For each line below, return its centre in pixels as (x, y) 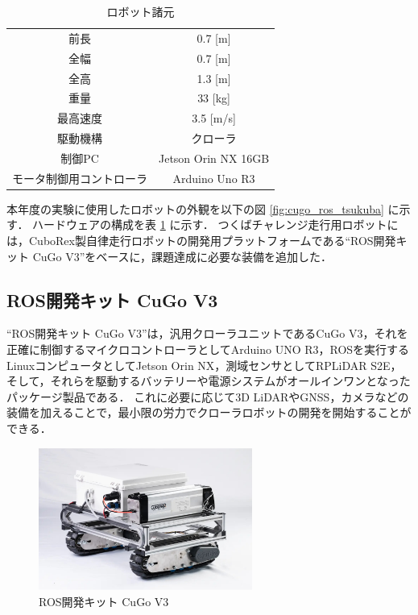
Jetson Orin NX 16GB (214, 158)
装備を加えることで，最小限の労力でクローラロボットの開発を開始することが (209, 412)
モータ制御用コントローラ (80, 178)
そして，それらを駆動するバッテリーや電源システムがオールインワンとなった (209, 381)
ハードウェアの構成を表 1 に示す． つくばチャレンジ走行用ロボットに (215, 224)
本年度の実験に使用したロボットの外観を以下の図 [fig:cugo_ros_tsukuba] (195, 208)
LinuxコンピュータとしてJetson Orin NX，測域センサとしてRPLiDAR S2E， (204, 365)
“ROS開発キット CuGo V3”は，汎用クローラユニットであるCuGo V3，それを (207, 333)
